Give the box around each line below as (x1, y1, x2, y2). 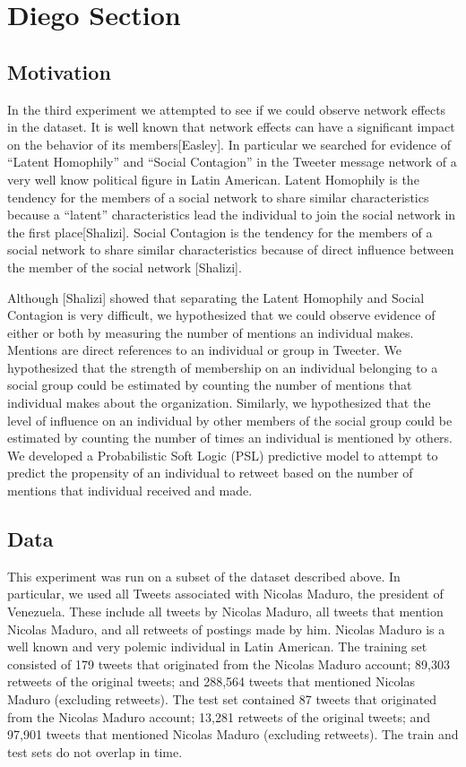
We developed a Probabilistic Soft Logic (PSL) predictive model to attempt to (7, 445, 438, 464)
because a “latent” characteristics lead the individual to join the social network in (7, 205, 456, 224)
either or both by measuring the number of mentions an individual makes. (7, 323, 414, 341)
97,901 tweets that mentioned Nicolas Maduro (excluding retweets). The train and (7, 725, 459, 744)
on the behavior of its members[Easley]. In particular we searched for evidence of (7, 134, 451, 153)
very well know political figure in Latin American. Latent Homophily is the (7, 169, 419, 188)
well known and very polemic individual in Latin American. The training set (7, 637, 427, 656)
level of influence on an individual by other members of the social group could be (7, 410, 453, 429)
